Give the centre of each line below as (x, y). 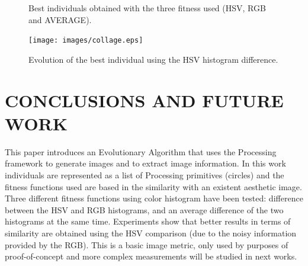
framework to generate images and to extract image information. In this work (145, 163)
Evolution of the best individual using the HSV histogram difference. (153, 59)
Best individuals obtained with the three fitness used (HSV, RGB (147, 8)
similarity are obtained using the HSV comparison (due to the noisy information (151, 233)
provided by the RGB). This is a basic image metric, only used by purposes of (147, 244)
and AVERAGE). (60, 19)
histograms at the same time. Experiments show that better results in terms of (148, 221)
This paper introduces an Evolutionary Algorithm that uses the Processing (141, 151)
